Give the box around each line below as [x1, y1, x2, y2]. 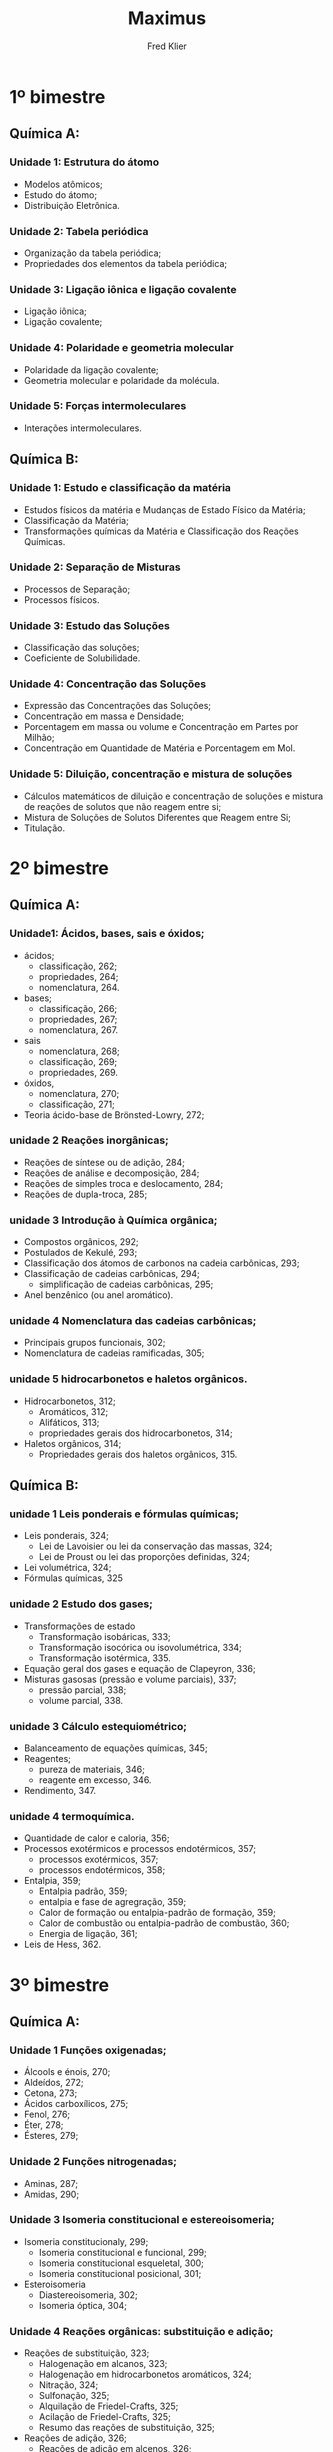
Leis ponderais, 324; [23, 1530, 109, 1542]
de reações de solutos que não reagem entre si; [23, 800, 222, 812]
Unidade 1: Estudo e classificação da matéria [9, 481, 232, 495]
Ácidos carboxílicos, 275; [23, 2098, 129, 2110]
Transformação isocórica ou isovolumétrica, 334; [38, 1641, 242, 1653]
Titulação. [23, 822, 66, 834]
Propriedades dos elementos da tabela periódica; [23, 257, 227, 269]
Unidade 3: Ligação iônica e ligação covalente [9, 282, 237, 296]
